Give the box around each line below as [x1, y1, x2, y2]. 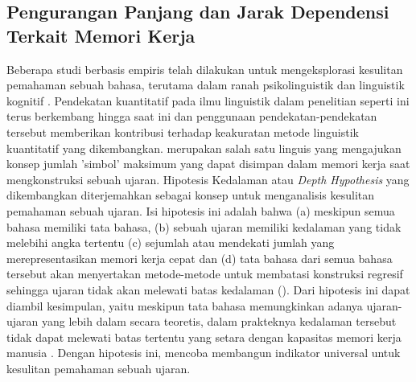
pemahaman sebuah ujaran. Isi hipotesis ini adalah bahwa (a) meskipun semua [6, 202, 395, 219]
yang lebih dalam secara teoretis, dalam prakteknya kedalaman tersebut [42, 313, 397, 330]
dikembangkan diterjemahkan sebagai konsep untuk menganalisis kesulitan [6, 187, 375, 203]
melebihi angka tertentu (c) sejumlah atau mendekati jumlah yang [6, 234, 335, 251]
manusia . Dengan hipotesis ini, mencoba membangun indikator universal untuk [6, 344, 401, 361]
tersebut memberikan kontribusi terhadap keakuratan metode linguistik [6, 123, 359, 140]
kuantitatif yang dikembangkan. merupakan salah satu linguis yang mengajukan [6, 139, 402, 156]
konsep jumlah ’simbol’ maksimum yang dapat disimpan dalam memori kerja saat [6, 155, 410, 172]
